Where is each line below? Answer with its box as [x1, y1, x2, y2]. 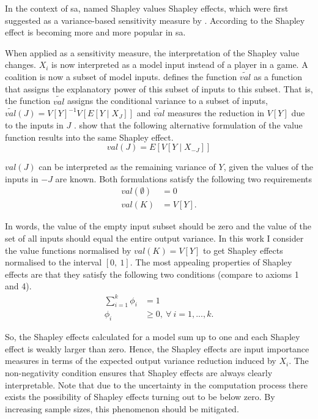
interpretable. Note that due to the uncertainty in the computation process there [5, 378, 308, 391]
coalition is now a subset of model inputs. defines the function [5, 70, 237, 83]
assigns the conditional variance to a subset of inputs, [67, 94, 268, 107]
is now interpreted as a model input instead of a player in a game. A [51, 58, 308, 71]
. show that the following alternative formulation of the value [73, 119, 303, 131]
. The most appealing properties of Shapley [130, 256, 292, 269]
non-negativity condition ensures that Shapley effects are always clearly [5, 366, 273, 379]
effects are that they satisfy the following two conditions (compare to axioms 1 [5, 267, 299, 280]
